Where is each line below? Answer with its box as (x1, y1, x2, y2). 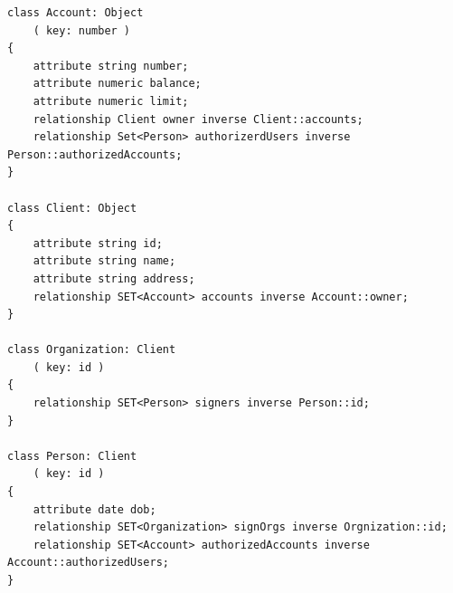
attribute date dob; (33, 502, 156, 516)
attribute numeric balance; (33, 77, 202, 91)
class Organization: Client (7, 343, 176, 357)
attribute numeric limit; (33, 94, 189, 108)
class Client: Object (7, 201, 137, 215)
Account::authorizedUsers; (7, 556, 169, 569)
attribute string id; (33, 236, 163, 250)
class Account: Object (7, 6, 144, 19)
